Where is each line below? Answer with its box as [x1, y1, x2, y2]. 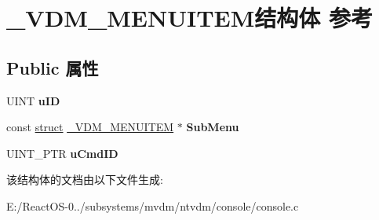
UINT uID [6, 92, 60, 108]
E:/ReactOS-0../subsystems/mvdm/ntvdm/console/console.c [6, 197, 299, 214]
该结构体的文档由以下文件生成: [6, 171, 163, 188]
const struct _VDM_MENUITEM [6, 119, 174, 135]
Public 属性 [6, 55, 99, 79]
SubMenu [186, 119, 239, 135]
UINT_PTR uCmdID [6, 145, 118, 161]
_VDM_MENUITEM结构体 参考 [6, 2, 374, 34]
